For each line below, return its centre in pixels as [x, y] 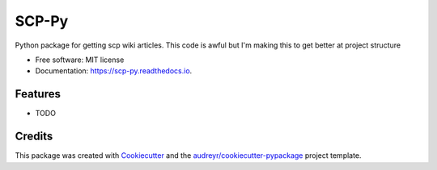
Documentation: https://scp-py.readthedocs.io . [114, 71]
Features [38, 94]
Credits [34, 137]
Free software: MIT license [80, 60]
